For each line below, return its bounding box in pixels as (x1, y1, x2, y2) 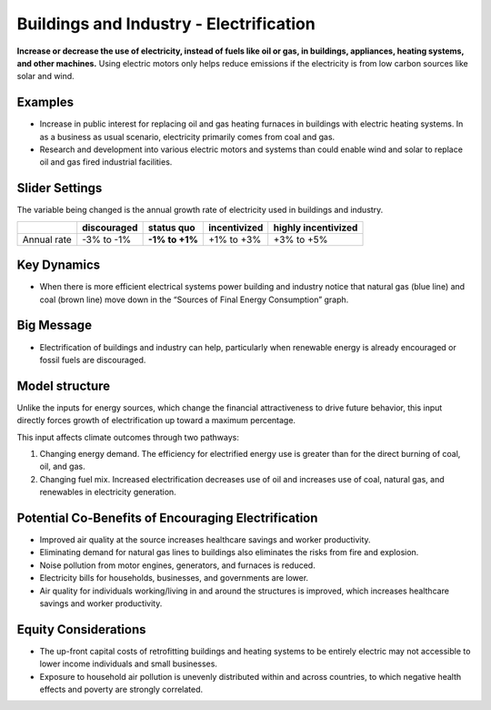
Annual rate (22, 233, 72, 246)
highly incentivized (273, 221, 358, 234)
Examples (16, 95, 75, 110)
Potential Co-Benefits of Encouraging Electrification (16, 510, 318, 525)
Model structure (16, 378, 111, 393)
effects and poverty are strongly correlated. (39, 684, 204, 695)
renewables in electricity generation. (39, 487, 176, 498)
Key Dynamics (16, 258, 101, 273)
